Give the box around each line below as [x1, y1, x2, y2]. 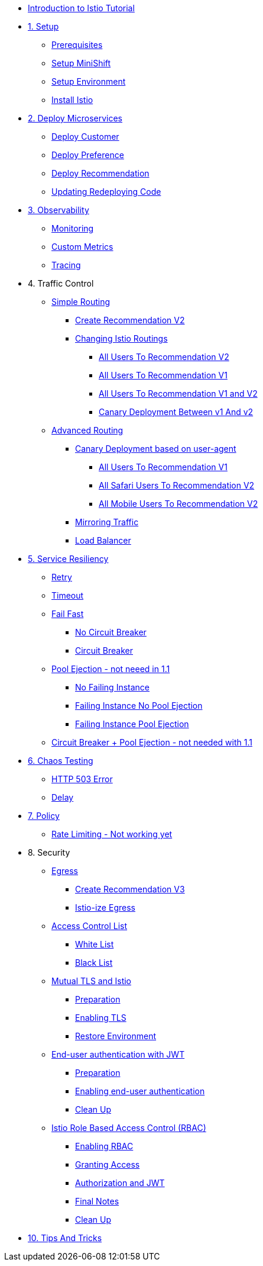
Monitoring [51, 223, 94, 233]
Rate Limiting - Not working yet [51, 829, 173, 839]
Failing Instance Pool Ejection [75, 719, 189, 729]
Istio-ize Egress [75, 902, 135, 912]
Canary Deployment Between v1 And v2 [99, 407, 254, 417]
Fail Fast [51, 609, 84, 619]
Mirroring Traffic [75, 517, 139, 527]
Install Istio [51, 95, 93, 105]
